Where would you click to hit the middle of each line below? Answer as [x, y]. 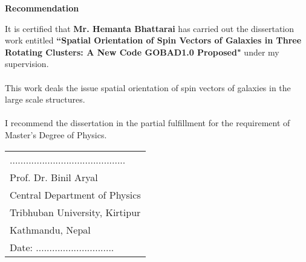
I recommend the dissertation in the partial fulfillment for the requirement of [148, 123]
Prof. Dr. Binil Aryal [54, 177]
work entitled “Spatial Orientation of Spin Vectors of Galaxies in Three [153, 40]
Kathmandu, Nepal [50, 229]
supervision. [27, 64]
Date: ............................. [62, 247]
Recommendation [42, 8]
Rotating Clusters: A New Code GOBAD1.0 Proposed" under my [142, 52]
